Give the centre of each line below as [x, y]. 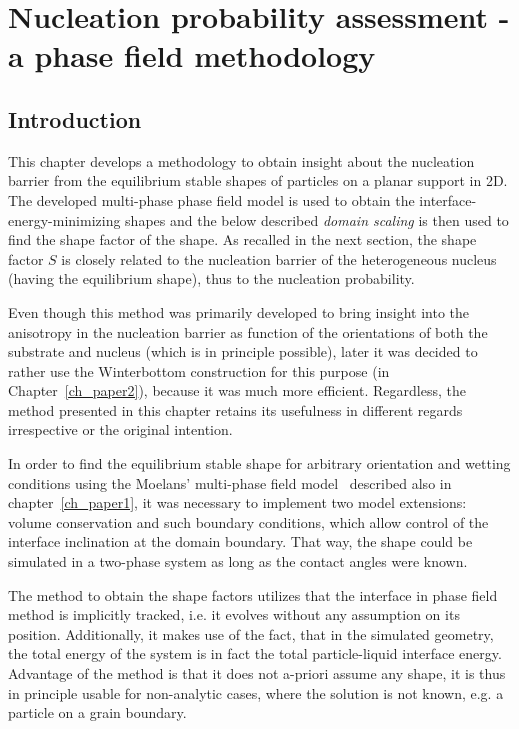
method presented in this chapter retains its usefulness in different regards [235, 409]
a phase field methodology [192, 55]
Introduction [75, 118]
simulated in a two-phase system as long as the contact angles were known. [238, 561]
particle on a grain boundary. [97, 712]
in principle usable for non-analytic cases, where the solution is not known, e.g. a [256, 692]
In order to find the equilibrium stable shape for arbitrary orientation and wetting [259, 463]
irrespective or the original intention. [120, 429]
